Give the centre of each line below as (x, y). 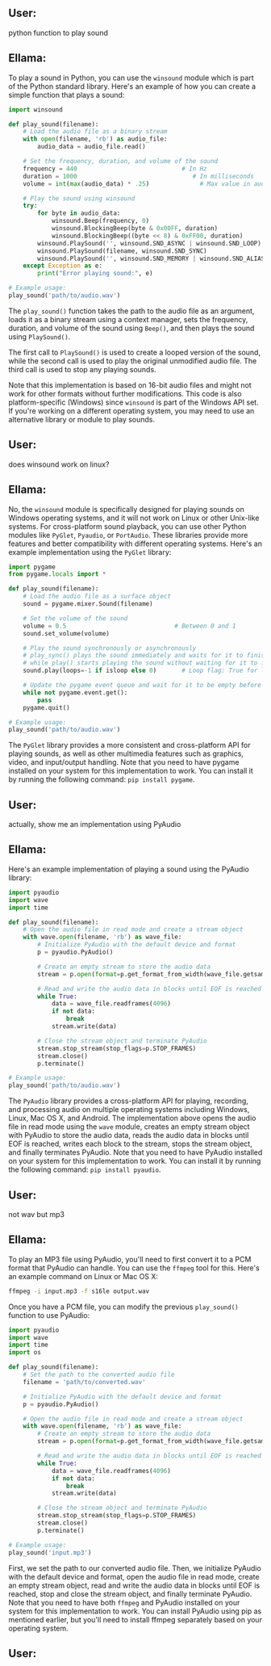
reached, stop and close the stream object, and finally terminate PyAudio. (130, 1593)
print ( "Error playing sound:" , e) (95, 274)
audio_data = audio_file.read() (92, 147)
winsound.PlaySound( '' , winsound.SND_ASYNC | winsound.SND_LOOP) (150, 243)
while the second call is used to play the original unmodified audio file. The (133, 361)
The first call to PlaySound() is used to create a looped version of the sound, (134, 352)
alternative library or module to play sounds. (82, 419)
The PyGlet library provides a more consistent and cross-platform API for (129, 745)
